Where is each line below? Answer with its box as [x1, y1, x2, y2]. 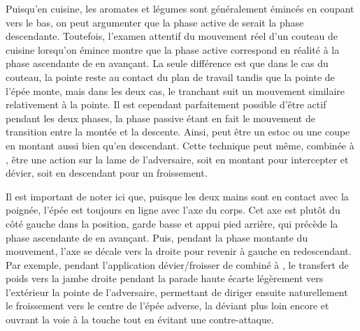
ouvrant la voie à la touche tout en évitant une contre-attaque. [6, 312, 274, 327]
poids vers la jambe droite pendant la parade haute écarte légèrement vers [6, 271, 324, 286]
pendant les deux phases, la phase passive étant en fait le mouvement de [6, 110, 315, 125]
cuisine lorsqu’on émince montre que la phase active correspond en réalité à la [6, 42, 340, 57]
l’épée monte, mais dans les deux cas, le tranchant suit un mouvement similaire [6, 83, 345, 98]
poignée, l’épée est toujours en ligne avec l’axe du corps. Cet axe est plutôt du [6, 203, 340, 217]
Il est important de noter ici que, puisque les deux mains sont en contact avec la [6, 189, 349, 203]
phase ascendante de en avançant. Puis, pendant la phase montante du [6, 230, 308, 244]
